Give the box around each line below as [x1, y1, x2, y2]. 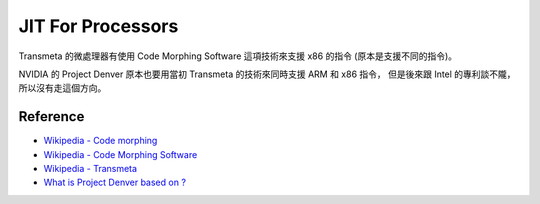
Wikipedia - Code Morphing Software [43, 148, 198, 160]
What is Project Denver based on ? [43, 176, 187, 189]
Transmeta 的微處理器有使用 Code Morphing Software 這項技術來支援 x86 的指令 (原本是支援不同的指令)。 [18, 50, 458, 62]
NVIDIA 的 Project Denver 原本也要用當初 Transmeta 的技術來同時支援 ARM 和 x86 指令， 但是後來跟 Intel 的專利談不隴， [18, 68, 516, 80]
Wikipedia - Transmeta [43, 163, 138, 175]
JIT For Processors [18, 15, 179, 37]
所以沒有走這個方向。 [18, 82, 107, 94]
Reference [18, 108, 85, 125]
